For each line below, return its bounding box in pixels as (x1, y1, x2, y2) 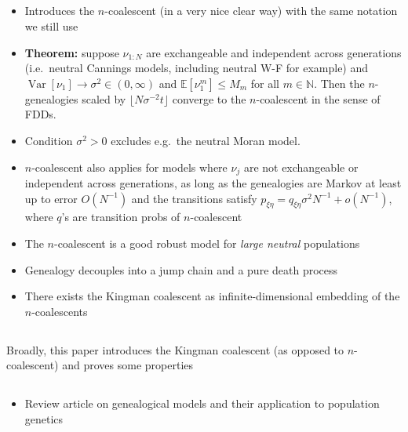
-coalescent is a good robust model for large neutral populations (53, 234, 360, 251)
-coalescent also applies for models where (31, 158, 228, 175)
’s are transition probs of (61, 209, 180, 225)
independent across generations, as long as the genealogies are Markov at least (24, 175, 402, 191)
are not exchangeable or (243, 158, 359, 175)
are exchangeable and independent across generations (146, 44, 402, 60)
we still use (24, 17, 78, 34)
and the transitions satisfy (131, 190, 257, 206)
